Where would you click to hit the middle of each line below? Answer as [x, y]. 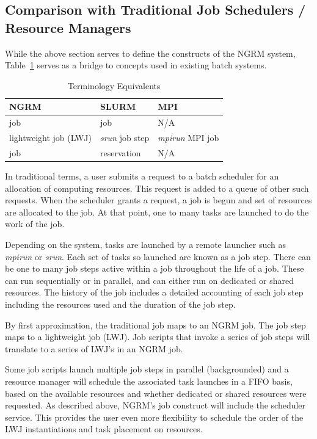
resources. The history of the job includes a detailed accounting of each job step [154, 292]
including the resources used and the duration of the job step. [120, 304]
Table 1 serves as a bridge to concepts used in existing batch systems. [136, 65]
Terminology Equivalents [114, 85]
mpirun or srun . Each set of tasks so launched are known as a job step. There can [158, 256]
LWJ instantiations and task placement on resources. [104, 429]
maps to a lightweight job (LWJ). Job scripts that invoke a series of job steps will [158, 337]
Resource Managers [68, 27]
